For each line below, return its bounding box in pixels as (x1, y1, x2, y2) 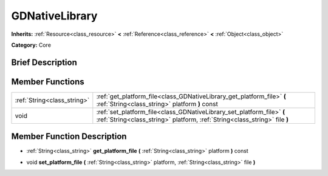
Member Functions (11, 76, 84, 87)
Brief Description (11, 57, 77, 67)
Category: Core (11, 41, 52, 49)
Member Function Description (11, 131, 127, 142)
